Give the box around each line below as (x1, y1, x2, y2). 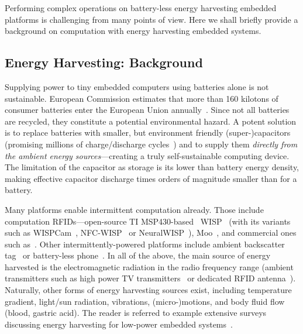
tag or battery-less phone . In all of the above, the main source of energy (5, 249, 271, 261)
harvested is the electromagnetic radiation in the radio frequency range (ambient (5, 260, 294, 273)
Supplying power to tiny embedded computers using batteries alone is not (5, 80, 269, 92)
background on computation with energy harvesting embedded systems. (5, 25, 261, 37)
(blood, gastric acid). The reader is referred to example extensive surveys (5, 307, 267, 319)
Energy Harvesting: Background (5, 53, 203, 71)
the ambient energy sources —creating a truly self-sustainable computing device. (5, 149, 290, 161)
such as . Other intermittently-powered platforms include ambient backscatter (5, 237, 285, 250)
